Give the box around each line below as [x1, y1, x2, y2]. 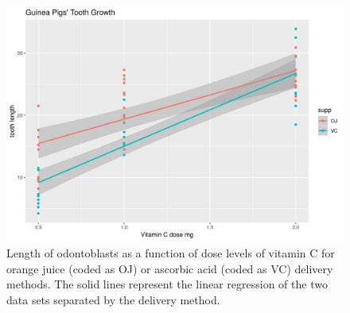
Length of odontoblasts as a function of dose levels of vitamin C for [6, 245, 335, 261]
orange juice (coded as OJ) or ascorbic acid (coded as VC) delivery [6, 260, 333, 276]
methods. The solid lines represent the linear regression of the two [6, 276, 328, 292]
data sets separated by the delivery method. [6, 291, 220, 307]
